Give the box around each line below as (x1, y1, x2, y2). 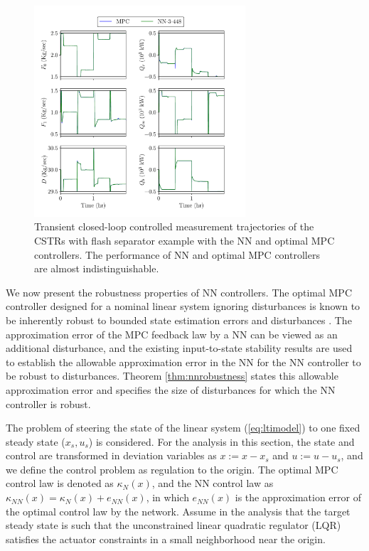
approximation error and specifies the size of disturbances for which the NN (6, 382, 336, 397)
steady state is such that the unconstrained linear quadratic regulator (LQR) (6, 518, 341, 533)
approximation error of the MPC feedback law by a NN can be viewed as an (6, 326, 338, 341)
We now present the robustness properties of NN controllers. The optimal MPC (6, 284, 352, 299)
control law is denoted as (6, 476, 114, 491)
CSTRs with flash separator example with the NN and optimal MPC (34, 232, 335, 247)
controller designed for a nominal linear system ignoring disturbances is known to (6, 299, 360, 314)
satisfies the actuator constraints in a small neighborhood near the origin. (6, 531, 326, 546)
